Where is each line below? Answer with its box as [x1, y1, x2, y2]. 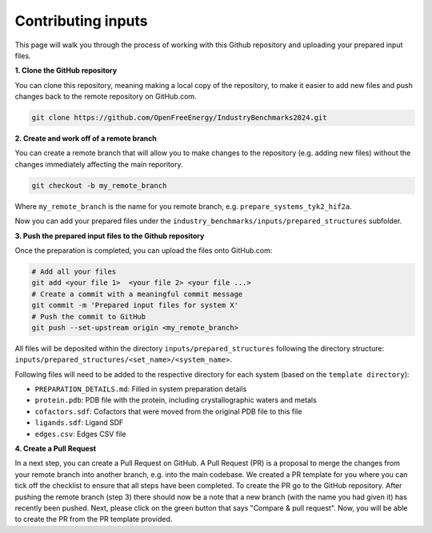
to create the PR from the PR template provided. [14, 515, 173, 524]
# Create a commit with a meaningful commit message [31, 289, 243, 299]
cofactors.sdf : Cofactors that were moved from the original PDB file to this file [34, 407, 302, 416]
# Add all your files [31, 266, 117, 276]
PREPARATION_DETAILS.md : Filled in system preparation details [34, 384, 247, 394]
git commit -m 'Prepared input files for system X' [31, 301, 239, 310]
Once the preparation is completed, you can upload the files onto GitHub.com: [14, 246, 273, 255]
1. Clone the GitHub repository [14, 66, 118, 75]
